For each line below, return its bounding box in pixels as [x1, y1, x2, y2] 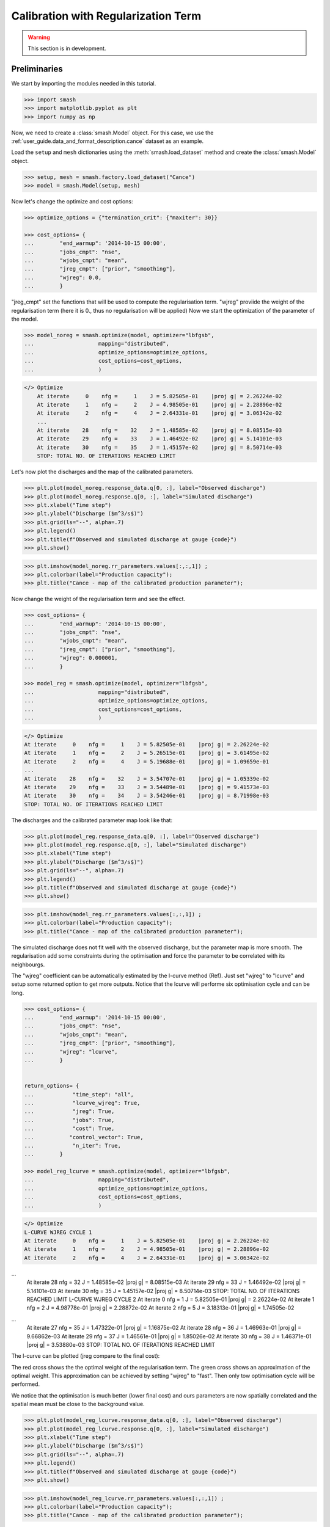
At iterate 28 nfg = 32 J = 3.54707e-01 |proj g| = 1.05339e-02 [24, 775, 269, 782]
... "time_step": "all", [24, 1091, 134, 1098]
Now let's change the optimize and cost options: [11, 198, 133, 205]
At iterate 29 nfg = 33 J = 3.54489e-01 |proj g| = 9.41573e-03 [24, 784, 269, 790]
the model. [11, 315, 38, 323]
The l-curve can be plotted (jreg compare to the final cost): [11, 1352, 160, 1360]
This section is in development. [28, 45, 106, 52]
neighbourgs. [11, 961, 45, 968]
